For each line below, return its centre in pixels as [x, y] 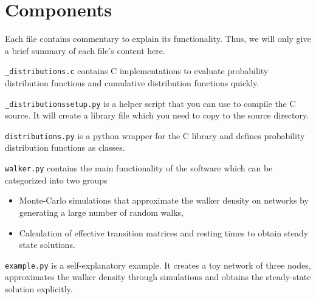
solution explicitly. [39, 288]
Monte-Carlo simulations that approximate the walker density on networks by [164, 200]
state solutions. [47, 245]
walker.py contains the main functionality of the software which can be [139, 168]
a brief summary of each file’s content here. [85, 50]
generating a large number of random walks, [101, 212]
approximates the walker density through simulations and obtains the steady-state [158, 277]
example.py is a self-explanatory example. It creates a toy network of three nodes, [158, 265]
